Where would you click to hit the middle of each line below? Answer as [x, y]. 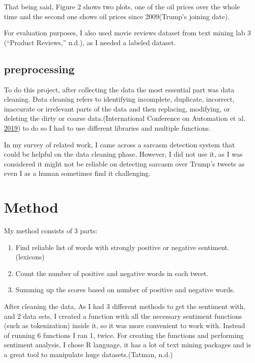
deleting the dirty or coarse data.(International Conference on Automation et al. [125, 118]
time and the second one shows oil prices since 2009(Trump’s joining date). [117, 16]
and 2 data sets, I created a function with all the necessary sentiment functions [123, 316]
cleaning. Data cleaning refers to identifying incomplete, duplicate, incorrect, [119, 99]
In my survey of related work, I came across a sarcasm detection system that [120, 144]
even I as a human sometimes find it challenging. [77, 173]
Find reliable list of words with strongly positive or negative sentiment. [122, 247]
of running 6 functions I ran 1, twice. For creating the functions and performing [124, 335]
